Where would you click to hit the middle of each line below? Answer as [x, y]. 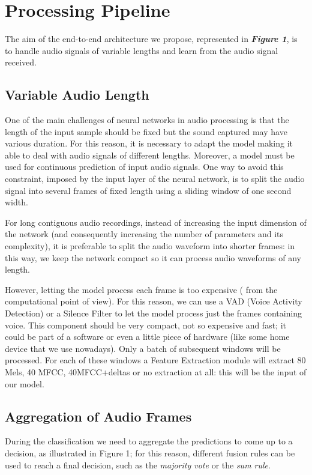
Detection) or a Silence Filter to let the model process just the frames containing [154, 313]
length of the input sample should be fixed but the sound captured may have [146, 131]
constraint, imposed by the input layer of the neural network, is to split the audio [155, 179]
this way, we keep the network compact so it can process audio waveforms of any [153, 257]
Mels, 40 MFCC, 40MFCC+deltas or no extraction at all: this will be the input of [156, 371]
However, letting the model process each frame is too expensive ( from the [141, 289]
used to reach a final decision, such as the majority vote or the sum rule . [138, 464]
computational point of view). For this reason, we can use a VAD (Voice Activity [154, 301]
